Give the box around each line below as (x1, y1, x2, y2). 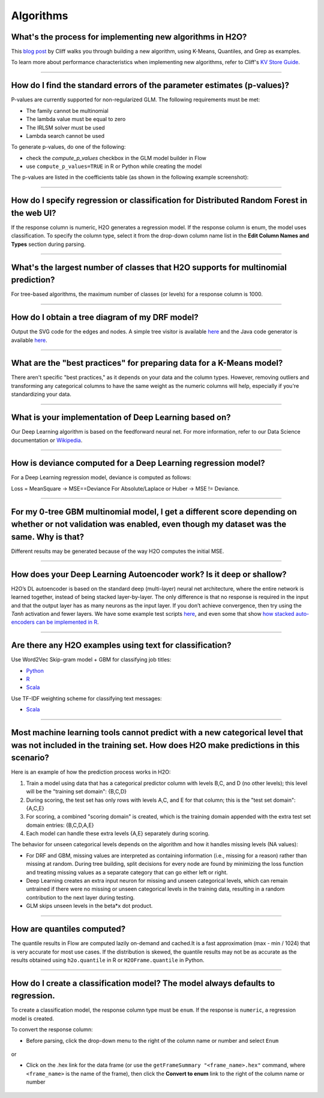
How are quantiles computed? (11, 924, 126, 934)
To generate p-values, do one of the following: (11, 143, 126, 151)
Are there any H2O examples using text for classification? (11, 640, 232, 651)
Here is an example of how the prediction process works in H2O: (11, 768, 171, 776)
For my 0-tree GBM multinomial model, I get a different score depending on (11, 507, 297, 517)
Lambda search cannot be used (26, 132, 105, 139)
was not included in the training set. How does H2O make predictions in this (11, 740, 300, 750)
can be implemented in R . (36, 618, 99, 626)
